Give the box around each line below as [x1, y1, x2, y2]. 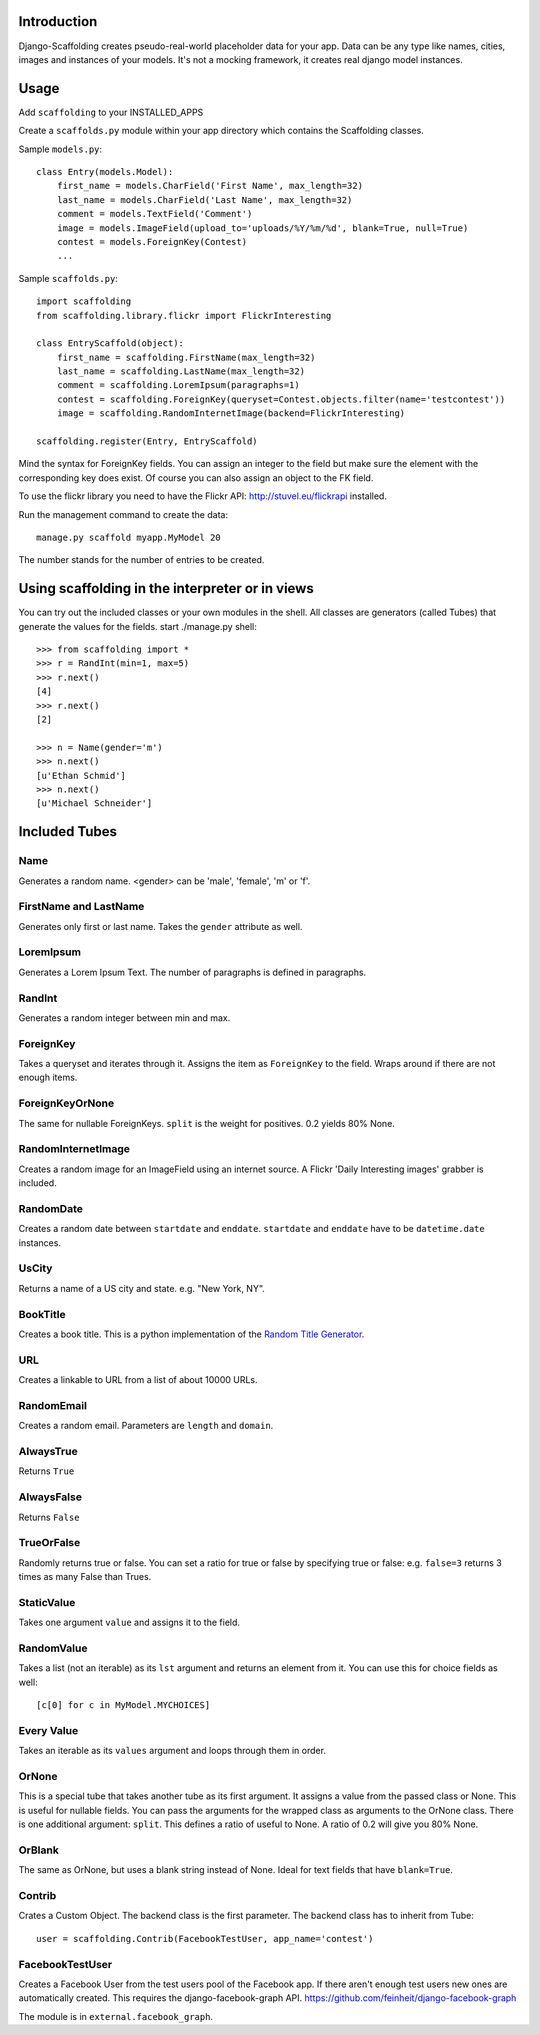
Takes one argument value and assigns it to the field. [18, 1616, 240, 1629]
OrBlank [18, 1843, 59, 1857]
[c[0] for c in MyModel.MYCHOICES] [36, 1700, 211, 1711]
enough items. [18, 1071, 78, 1084]
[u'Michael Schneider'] [36, 798, 153, 809]
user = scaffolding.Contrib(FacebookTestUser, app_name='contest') [36, 1933, 374, 1944]
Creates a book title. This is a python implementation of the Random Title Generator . [18, 1328, 365, 1340]
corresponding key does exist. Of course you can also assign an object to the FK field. [18, 471, 374, 484]
